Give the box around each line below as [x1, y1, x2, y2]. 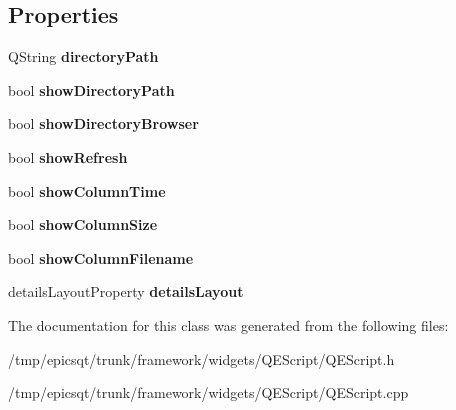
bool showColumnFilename [8, 247, 194, 268]
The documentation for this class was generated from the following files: [8, 314, 449, 335]
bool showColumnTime [8, 180, 166, 201]
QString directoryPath [8, 46, 159, 67]
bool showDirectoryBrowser [8, 113, 199, 134]
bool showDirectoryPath [8, 79, 175, 100]
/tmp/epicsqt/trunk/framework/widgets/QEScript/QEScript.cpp [8, 382, 409, 403]
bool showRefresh [8, 146, 128, 167]
